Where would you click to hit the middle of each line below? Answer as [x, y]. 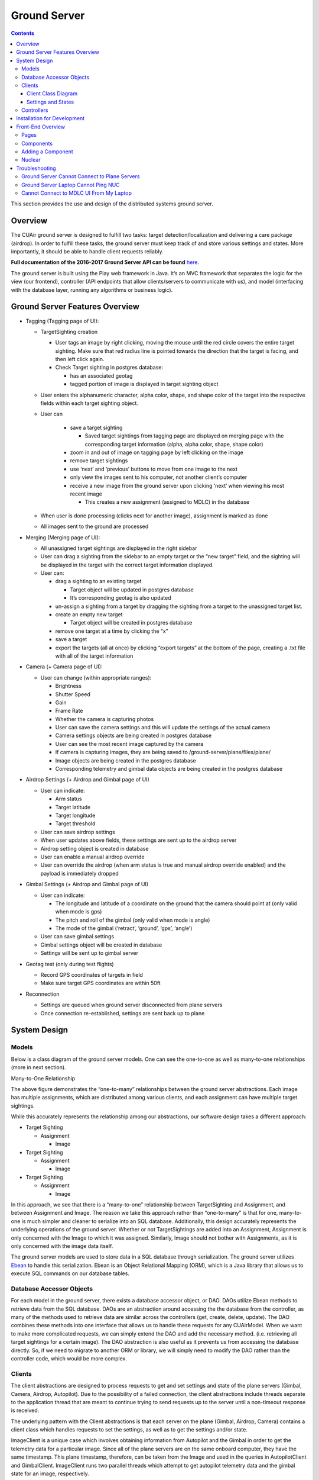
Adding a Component [47, 152]
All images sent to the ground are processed [95, 526]
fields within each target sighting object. [89, 403]
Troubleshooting [36, 168]
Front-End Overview [41, 127]
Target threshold [75, 823]
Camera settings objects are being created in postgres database [134, 736]
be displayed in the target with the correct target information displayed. [127, 565]
